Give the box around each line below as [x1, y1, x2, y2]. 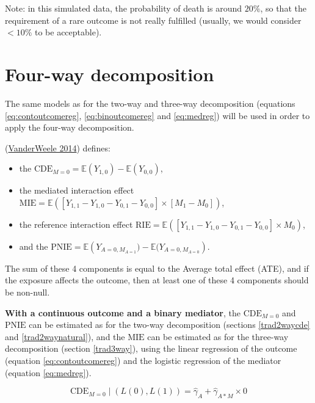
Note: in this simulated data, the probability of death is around [5, 2, 242, 14]
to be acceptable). [34, 26, 102, 38]
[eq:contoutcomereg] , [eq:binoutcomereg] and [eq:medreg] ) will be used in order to [5, 109, 310, 122]
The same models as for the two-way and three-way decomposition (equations [5, 96, 295, 109]
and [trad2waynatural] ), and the [5, 330, 125, 343]
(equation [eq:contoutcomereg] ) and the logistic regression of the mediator [5, 354, 281, 367]
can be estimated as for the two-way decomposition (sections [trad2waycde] [29, 318, 310, 331]
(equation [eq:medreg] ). [5, 366, 92, 379]
